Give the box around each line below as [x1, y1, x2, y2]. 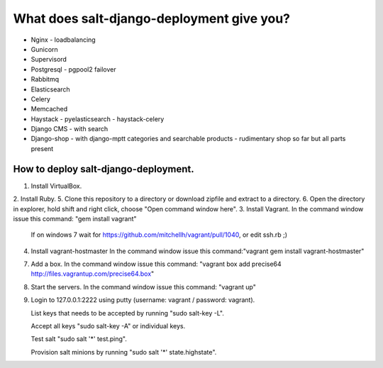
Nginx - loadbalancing [30, 35, 96, 44]
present [30, 144, 54, 152]
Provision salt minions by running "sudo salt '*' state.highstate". [30, 347, 217, 356]
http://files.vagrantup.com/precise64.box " [30, 269, 155, 278]
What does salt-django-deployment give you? [13, 11, 291, 26]
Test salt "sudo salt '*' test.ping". [30, 335, 128, 343]
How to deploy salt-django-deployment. [13, 163, 194, 175]
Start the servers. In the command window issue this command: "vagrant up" [30, 282, 257, 291]
